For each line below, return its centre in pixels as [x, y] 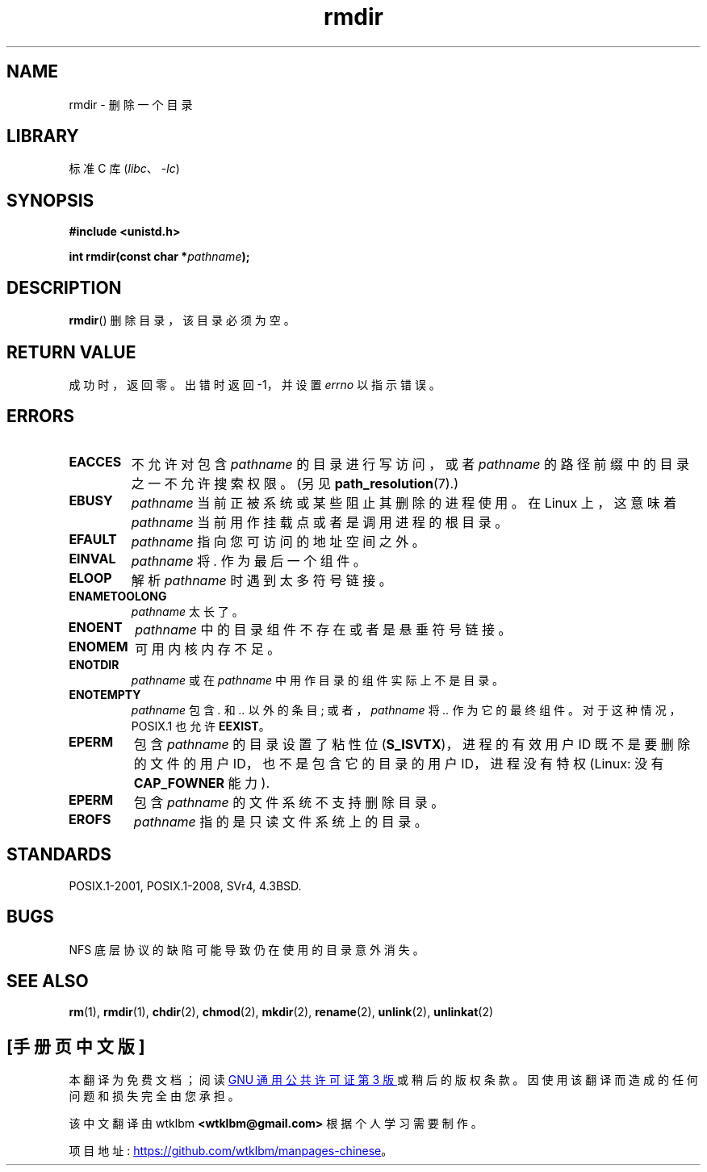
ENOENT [95, 627]
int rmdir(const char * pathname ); [159, 257]
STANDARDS [59, 855]
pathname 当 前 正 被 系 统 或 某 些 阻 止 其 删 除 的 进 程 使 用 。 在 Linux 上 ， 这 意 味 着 [404, 502]
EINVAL [92, 558]
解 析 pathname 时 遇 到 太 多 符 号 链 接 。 [261, 580]
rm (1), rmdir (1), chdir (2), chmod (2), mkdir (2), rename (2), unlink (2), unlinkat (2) [281, 1012]
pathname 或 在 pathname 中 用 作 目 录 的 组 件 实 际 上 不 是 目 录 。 [318, 680]
